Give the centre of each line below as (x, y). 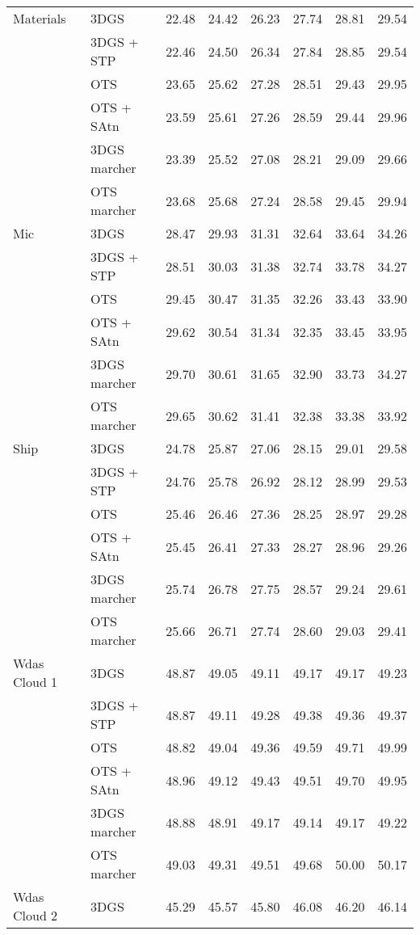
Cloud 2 (36, 915)
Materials (40, 18)
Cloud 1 (36, 682)
